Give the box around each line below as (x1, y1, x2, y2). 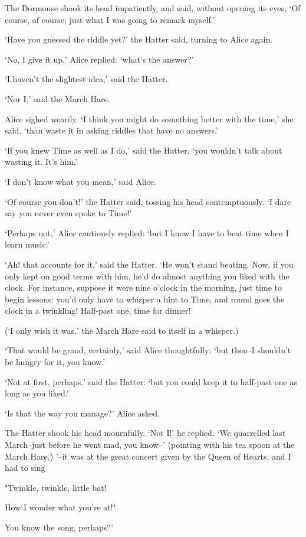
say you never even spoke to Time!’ (5, 207, 132, 219)
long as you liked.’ (5, 387, 69, 399)
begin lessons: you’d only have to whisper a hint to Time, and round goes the (5, 292, 285, 305)
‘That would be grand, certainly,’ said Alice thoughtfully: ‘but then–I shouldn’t (5, 344, 291, 356)
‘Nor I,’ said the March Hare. (5, 92, 110, 105)
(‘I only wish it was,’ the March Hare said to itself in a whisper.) (5, 324, 239, 336)
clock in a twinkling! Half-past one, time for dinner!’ (5, 304, 193, 317)
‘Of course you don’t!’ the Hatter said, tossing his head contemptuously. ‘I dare (5, 195, 291, 207)
